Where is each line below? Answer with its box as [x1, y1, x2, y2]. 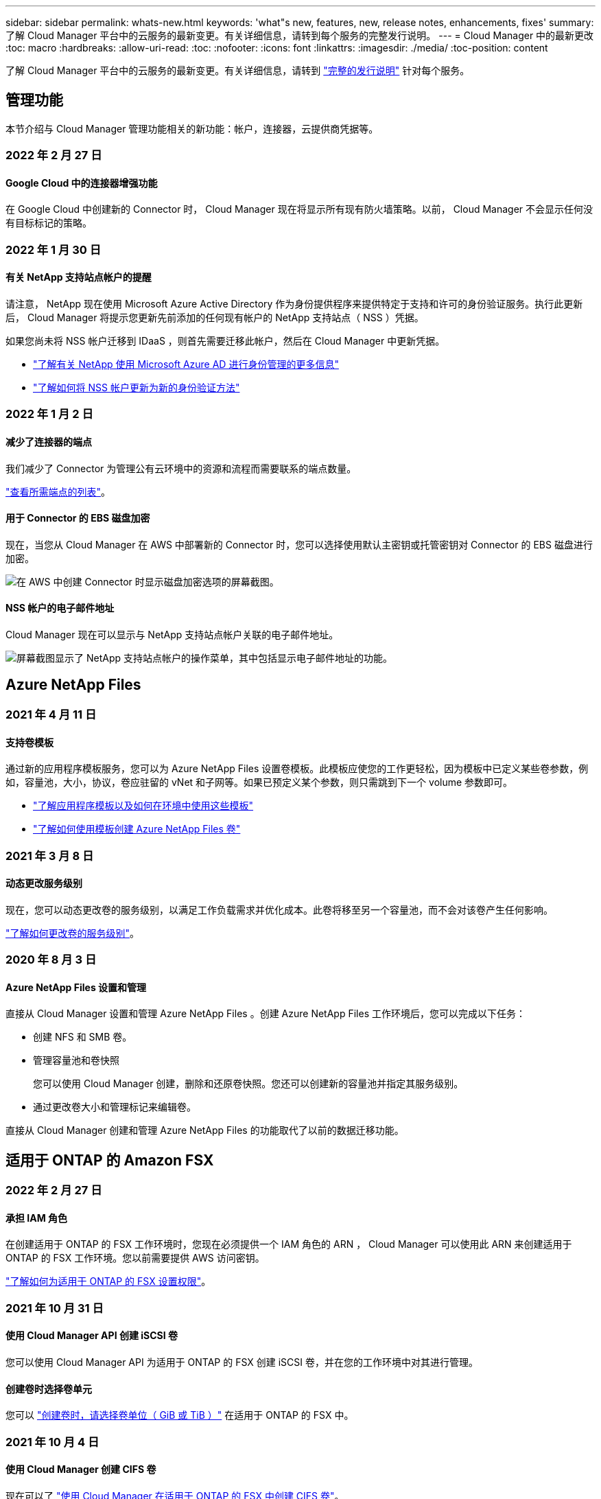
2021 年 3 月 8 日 [5, 848, 94, 863]
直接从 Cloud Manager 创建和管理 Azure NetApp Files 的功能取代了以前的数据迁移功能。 [5, 1124, 404, 1137]
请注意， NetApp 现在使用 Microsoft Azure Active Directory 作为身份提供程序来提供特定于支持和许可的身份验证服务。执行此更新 [5, 298, 583, 310]
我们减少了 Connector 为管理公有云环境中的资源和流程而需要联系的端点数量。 [5, 462, 357, 474]
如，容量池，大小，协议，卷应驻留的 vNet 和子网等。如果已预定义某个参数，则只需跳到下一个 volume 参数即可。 [5, 776, 513, 789]
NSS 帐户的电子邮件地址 [5, 602, 115, 614]
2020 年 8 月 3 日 [5, 953, 97, 967]
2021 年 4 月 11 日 [5, 707, 97, 721]
